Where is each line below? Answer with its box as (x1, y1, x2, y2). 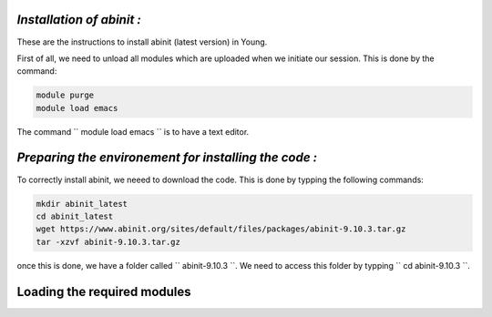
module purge (36, 90, 95, 100)
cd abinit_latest (36, 210, 114, 221)
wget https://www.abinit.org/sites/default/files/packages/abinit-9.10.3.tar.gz (36, 224, 406, 234)
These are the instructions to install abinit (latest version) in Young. (16, 36, 268, 47)
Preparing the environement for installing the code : (16, 150, 318, 166)
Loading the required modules (16, 283, 191, 300)
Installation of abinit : (16, 12, 141, 27)
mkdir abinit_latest (36, 199, 128, 209)
